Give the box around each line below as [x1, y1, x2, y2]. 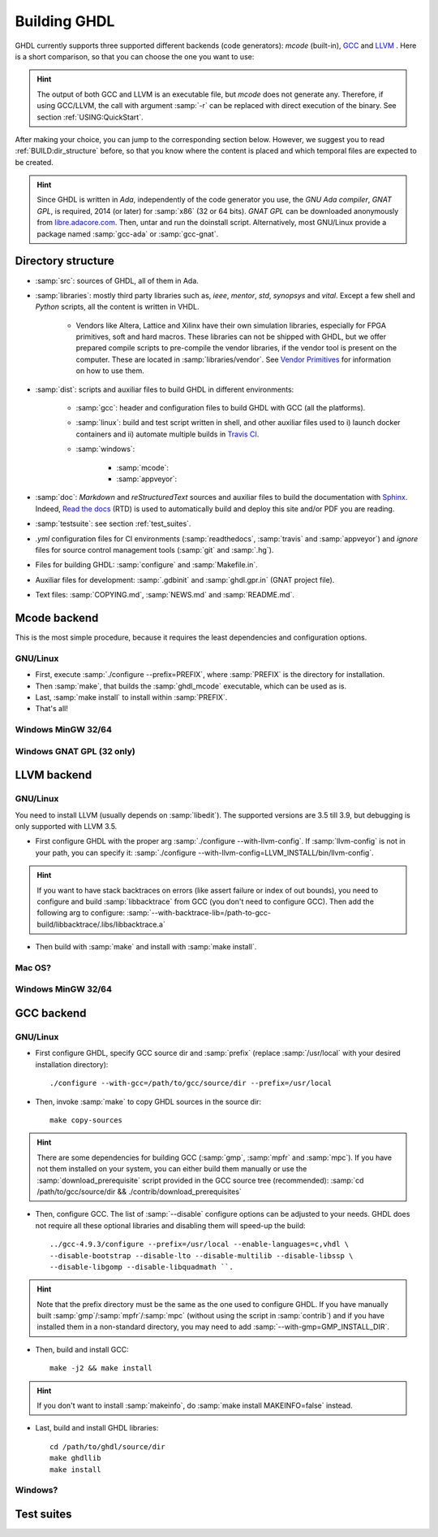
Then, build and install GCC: [35, 1344, 129, 1354]
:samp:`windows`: [75, 444, 135, 454]
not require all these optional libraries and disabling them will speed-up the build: [35, 1220, 306, 1231]
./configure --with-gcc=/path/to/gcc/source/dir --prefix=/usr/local [49, 1079, 333, 1088]
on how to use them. [75, 366, 145, 376]
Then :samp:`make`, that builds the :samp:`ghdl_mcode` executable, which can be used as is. [35, 681, 347, 691]
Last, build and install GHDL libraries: [35, 1423, 159, 1433]
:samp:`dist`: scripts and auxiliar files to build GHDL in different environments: [35, 384, 294, 394]
